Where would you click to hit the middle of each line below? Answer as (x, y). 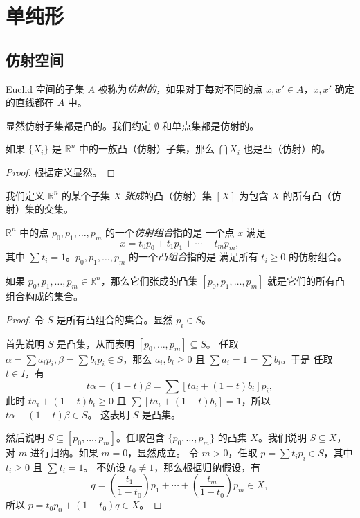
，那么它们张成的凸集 (149, 281)
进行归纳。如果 (64, 453)
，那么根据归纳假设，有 (207, 466)
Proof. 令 (25, 319)
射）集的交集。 (39, 209)
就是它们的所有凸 (306, 281)
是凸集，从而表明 (95, 343)
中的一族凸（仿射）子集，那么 (147, 149)
